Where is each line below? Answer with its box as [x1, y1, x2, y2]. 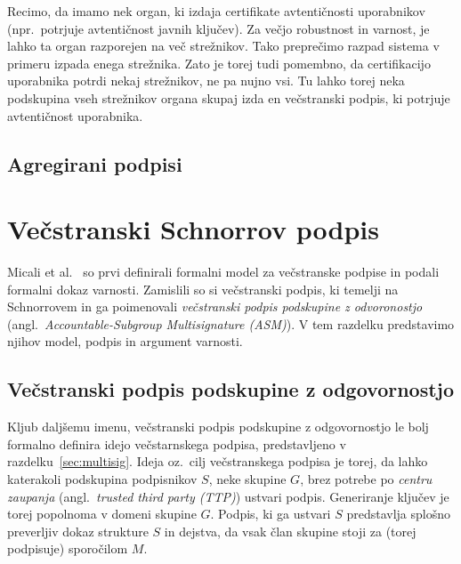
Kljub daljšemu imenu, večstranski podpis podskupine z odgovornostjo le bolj [7, 417, 429, 436]
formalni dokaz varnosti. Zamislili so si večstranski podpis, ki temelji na [7, 279, 399, 298]
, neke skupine [208, 470, 287, 488]
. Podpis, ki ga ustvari [210, 504, 331, 523]
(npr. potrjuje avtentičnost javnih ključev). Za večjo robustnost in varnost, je [7, 19, 430, 37]
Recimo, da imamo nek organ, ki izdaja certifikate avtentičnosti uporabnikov [7, 2, 425, 20]
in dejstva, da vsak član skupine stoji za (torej [164, 521, 417, 540]
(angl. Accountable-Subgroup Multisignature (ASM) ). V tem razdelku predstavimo [7, 314, 455, 333]
